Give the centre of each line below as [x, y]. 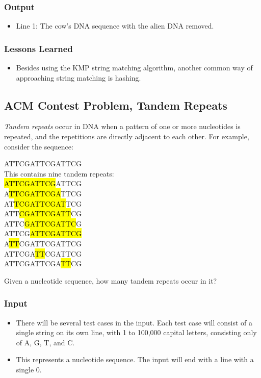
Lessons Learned [38, 48]
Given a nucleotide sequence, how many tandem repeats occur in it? [111, 280]
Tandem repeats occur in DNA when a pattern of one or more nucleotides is [122, 126]
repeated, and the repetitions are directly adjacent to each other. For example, [127, 136]
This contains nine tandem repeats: [59, 173]
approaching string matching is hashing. [79, 77]
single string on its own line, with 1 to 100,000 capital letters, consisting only [136, 332]
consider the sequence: [39, 146]
